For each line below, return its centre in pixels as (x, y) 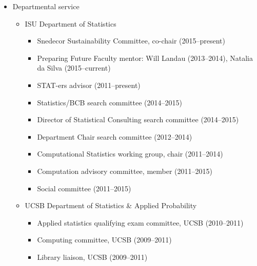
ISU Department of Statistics (71, 23)
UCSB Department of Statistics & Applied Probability (111, 205)
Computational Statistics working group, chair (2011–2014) (130, 154)
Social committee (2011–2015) (84, 188)
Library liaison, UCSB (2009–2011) (92, 257)
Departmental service (46, 6)
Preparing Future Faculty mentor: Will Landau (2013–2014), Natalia (145, 58)
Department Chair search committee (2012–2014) (115, 136)
